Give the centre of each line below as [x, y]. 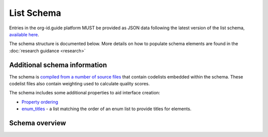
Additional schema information [58, 65]
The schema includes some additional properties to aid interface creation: [85, 93]
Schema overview [38, 123]
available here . [24, 34]
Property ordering [40, 102]
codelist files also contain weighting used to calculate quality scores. [79, 84]
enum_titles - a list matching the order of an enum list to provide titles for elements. [106, 109]
